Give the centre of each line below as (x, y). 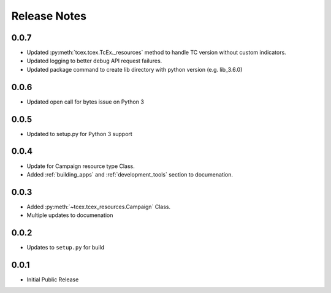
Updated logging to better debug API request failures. (94, 61)
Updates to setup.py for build (66, 248)
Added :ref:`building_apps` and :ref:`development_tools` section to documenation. (130, 174)
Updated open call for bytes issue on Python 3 (85, 102)
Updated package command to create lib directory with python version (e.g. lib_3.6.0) (135, 69)
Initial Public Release (53, 280)
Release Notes (49, 16)
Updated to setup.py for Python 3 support (80, 134)
